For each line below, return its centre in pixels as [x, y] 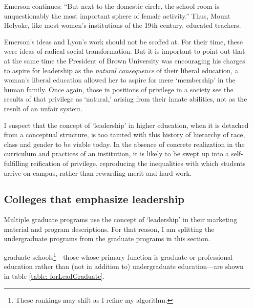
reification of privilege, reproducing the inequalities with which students [138, 163]
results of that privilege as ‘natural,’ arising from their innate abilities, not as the [126, 99]
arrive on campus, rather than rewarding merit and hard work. [98, 173]
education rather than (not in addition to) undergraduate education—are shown [124, 266]
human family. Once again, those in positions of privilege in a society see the [119, 89]
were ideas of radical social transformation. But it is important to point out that [125, 51]
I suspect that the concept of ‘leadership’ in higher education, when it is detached [126, 125]
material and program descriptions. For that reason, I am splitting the [109, 229]
